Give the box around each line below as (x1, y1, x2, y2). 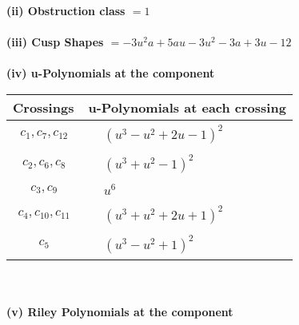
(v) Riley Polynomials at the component (6, 303, 233, 320)
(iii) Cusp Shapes (6, 34, 104, 50)
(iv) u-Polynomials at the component (6, 65, 215, 81)
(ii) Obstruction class (6, 2, 126, 18)
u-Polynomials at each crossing (88, 97, 286, 117)
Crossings (13, 97, 74, 117)
